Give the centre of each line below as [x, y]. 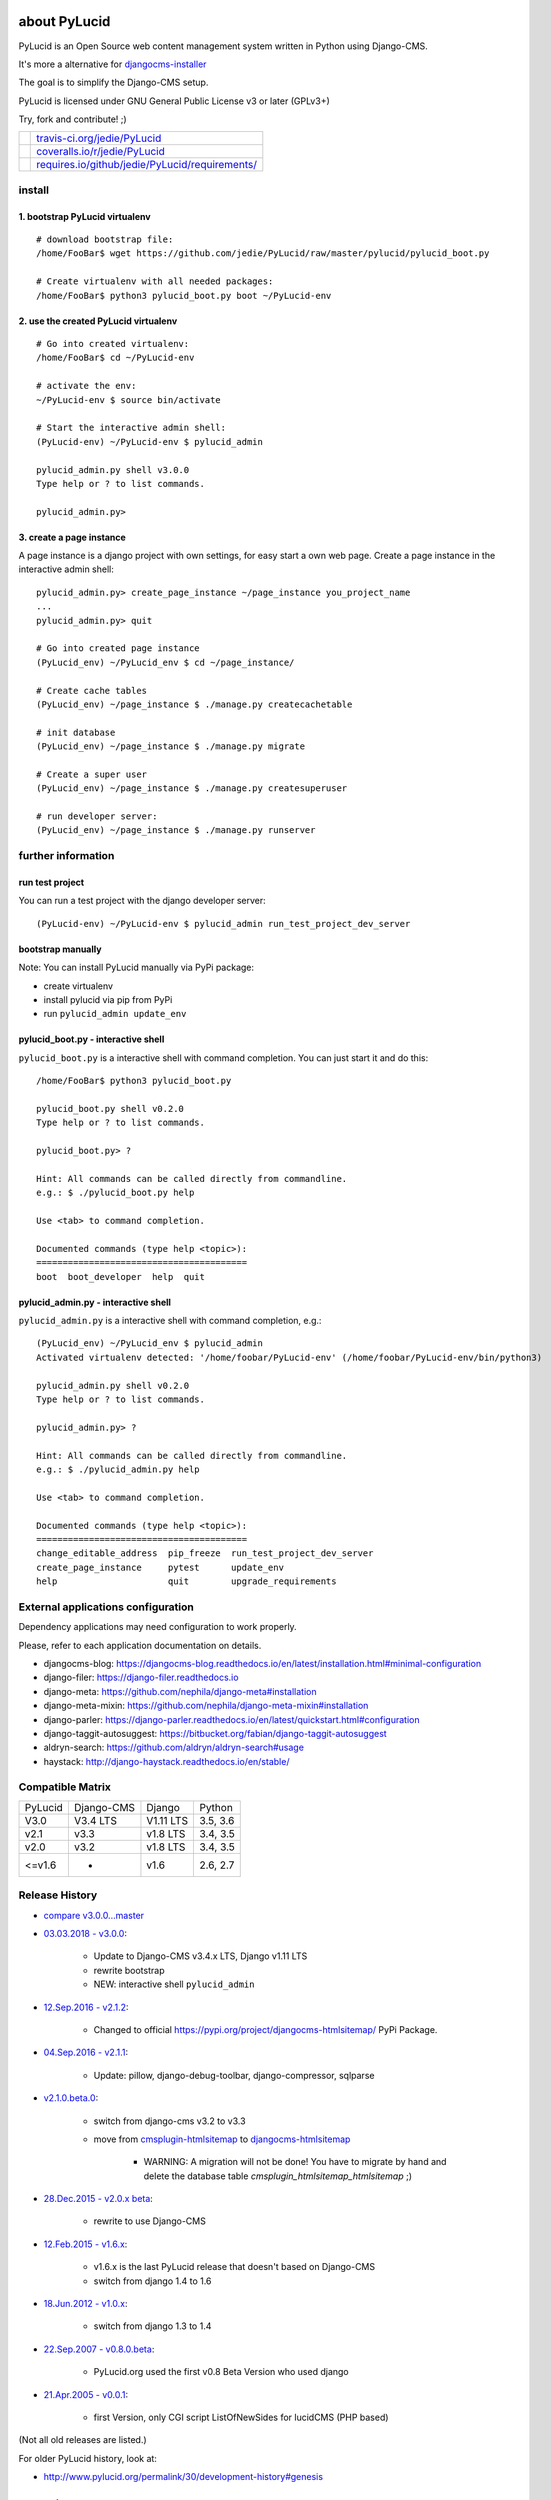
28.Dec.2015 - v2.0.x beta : [98, 2199]
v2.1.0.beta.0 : [71, 2098]
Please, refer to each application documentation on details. [140, 1645]
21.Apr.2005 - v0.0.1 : [86, 2394]
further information [66, 856]
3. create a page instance [72, 537]
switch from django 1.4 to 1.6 [152, 2281]
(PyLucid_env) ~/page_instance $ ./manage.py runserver [176, 830]
